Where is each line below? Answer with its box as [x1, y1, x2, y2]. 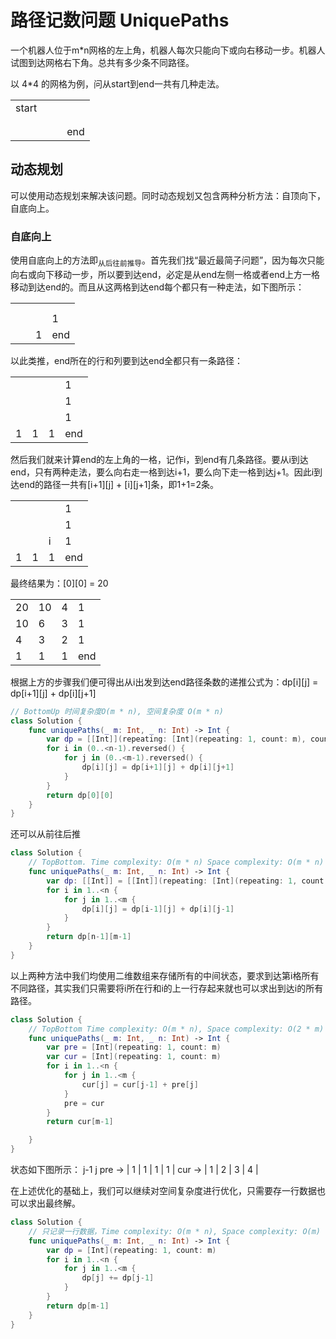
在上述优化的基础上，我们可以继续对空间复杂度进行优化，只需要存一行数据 [10, 1185, 317, 1197]
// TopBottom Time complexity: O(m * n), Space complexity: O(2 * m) [28, 1024, 325, 1034]
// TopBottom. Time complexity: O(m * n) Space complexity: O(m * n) [28, 857, 325, 868]
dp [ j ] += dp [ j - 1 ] [81, 1273, 155, 1283]
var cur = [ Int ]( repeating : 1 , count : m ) [46, 1052, 222, 1062]
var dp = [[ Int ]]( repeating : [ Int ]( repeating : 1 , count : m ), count [46, 734, 333, 745]
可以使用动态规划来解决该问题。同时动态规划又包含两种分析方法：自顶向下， [10, 189, 326, 201]
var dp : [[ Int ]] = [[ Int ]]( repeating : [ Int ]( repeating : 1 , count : [46, 876, 329, 886]
